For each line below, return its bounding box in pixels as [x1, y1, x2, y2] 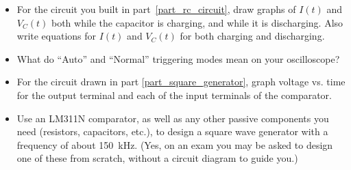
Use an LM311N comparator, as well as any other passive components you [16, 111, 329, 125]
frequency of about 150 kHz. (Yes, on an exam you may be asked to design [16, 137, 333, 152]
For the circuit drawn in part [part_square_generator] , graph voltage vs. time [16, 74, 346, 89]
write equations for [16, 29, 97, 43]
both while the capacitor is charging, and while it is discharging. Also [51, 15, 343, 29]
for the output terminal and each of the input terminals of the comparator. [16, 87, 332, 102]
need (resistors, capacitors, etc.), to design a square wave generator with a [16, 124, 328, 139]
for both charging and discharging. [180, 29, 325, 43]
